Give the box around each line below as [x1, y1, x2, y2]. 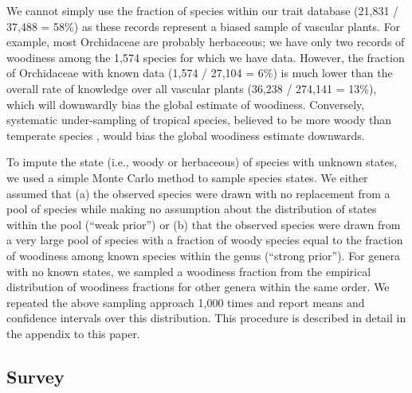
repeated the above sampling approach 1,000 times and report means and [6, 294, 365, 310]
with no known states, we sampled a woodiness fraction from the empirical [6, 263, 371, 279]
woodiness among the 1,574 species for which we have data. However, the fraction [6, 49, 405, 65]
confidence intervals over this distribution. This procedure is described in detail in [6, 309, 406, 326]
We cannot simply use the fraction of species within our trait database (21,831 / [6, 2, 399, 18]
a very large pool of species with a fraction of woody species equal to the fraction [6, 232, 403, 248]
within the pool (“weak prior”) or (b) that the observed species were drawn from [6, 216, 401, 232]
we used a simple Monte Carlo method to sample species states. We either [6, 169, 368, 185]
